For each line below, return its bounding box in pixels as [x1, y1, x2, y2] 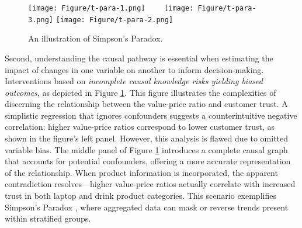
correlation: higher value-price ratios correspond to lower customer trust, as [5, 120, 275, 133]
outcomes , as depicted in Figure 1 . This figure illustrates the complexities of [5, 86, 276, 98]
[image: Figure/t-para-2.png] [55, 15, 173, 24]
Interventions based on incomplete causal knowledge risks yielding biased [5, 75, 263, 87]
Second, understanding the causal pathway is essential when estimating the [5, 51, 273, 64]
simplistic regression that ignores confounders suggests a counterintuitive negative [5, 109, 297, 121]
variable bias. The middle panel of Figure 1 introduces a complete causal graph [5, 143, 288, 156]
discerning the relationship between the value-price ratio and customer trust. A [5, 98, 288, 110]
